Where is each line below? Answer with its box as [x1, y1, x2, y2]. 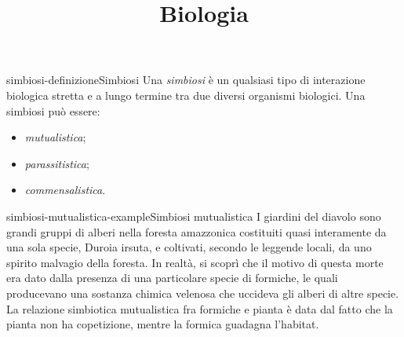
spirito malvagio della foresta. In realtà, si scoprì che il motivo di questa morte [6, 254, 384, 270]
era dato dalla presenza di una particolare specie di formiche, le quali [6, 269, 338, 286]
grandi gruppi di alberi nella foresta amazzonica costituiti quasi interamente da [6, 223, 387, 240]
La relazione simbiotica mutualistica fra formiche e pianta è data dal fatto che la [6, 300, 393, 317]
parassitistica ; [24, 155, 89, 171]
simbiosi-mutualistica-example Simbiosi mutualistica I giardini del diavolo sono [6, 207, 381, 224]
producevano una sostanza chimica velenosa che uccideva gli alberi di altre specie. [6, 284, 399, 301]
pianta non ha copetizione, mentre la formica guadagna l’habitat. [6, 316, 319, 332]
